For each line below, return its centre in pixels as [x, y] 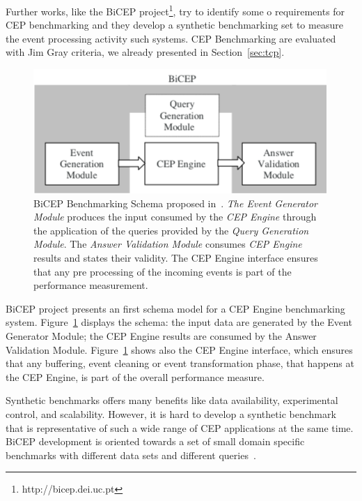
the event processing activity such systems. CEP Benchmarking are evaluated [171, 38]
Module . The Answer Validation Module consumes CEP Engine [168, 244]
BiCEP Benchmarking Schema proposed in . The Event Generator [176, 203]
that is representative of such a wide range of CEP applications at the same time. [180, 427]
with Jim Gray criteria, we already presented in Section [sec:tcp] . [145, 52]
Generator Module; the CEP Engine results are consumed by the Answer [161, 335]
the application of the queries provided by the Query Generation [171, 230]
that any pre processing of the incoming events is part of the [163, 271]
